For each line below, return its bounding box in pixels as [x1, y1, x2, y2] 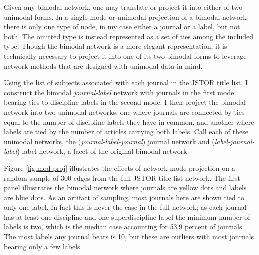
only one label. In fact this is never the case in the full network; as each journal [4, 202, 247, 212]
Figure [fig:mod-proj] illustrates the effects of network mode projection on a [4, 162, 235, 173]
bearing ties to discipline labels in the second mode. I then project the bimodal [4, 97, 246, 107]
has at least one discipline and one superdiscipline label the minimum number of [4, 211, 250, 222]
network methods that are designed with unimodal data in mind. [4, 60, 203, 71]
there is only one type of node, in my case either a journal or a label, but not [4, 21, 240, 32]
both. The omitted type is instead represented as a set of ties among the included [4, 31, 254, 41]
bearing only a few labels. [4, 241, 82, 251]
